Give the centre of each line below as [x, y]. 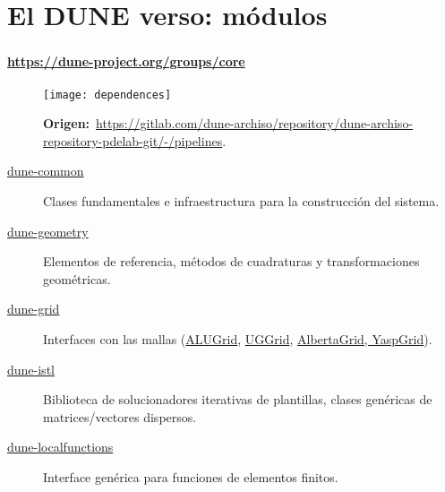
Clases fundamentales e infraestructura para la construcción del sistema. [241, 200]
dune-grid [34, 309]
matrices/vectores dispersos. [120, 416]
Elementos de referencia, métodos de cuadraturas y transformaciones [231, 261]
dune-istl [31, 369]
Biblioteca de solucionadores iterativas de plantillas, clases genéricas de [238, 399]
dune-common [46, 171]
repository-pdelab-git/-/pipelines [133, 140]
